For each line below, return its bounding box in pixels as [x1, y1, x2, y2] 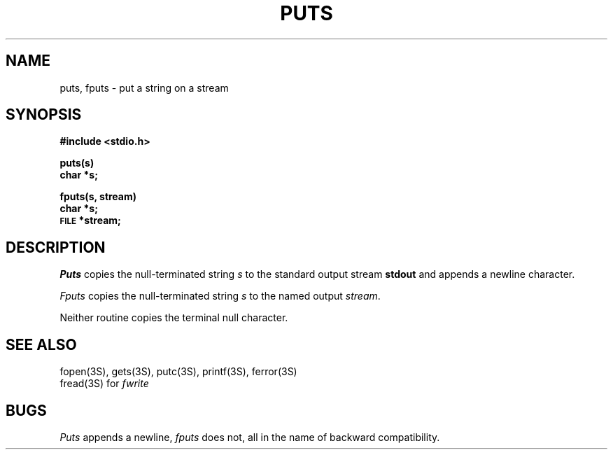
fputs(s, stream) [59, 190, 137, 203]
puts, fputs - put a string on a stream [59, 81, 229, 94]
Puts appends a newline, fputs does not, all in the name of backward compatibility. [59, 430, 440, 443]
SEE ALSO [6, 335, 77, 353]
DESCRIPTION [6, 238, 106, 256]
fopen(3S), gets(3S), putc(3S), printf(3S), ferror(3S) [59, 365, 297, 378]
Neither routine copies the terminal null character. [59, 311, 288, 324]
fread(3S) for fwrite [59, 377, 149, 390]
